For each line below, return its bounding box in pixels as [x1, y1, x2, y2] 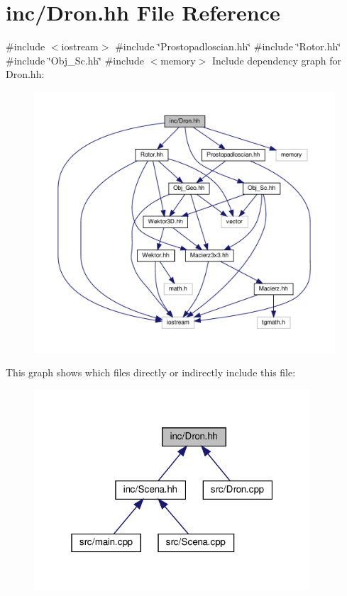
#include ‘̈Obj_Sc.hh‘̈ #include [6, 52, 144, 67]
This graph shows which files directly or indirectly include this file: [6, 365, 296, 380]
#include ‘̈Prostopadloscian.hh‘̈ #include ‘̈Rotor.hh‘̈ [115, 39, 341, 54]
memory [160, 52, 196, 67]
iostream [61, 39, 99, 54]
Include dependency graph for [211, 52, 342, 67]
